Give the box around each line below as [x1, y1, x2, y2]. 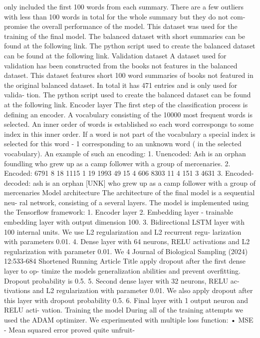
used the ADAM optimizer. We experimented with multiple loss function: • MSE [4, 315, 254, 325]
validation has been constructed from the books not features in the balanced [4, 60, 238, 70]
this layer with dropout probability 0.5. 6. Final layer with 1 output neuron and [4, 295, 249, 305]
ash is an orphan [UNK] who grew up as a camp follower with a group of [32, 177, 256, 188]
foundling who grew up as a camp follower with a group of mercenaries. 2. [4, 158, 231, 168]
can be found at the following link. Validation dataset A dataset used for [4, 50, 227, 60]
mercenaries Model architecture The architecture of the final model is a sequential [4, 187, 255, 198]
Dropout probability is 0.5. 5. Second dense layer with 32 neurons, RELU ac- [4, 275, 240, 286]
